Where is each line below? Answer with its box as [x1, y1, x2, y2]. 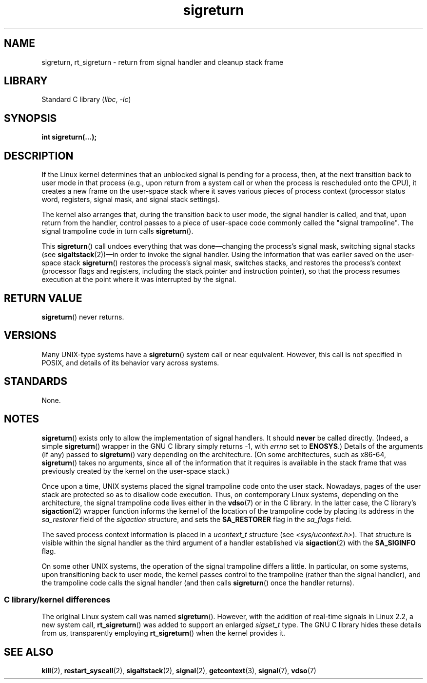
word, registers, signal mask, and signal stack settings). [41, 195, 220, 204]
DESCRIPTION [4, 149, 74, 162]
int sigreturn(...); [41, 133, 97, 141]
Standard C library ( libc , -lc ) [41, 95, 131, 104]
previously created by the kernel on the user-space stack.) [41, 466, 230, 475]
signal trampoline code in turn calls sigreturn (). [41, 227, 194, 236]
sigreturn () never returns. [41, 312, 124, 321]
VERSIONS [4, 329, 57, 342]
